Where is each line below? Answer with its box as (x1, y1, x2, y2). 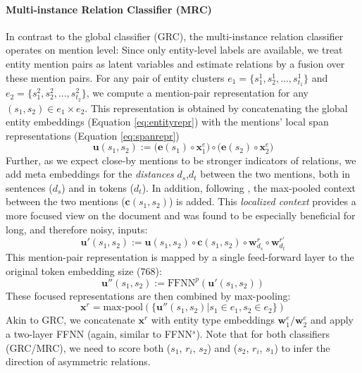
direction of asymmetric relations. (6, 354, 151, 369)
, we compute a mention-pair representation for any (86, 85, 309, 100)
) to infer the (274, 340, 330, 355)
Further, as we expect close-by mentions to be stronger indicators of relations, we (6, 152, 356, 167)
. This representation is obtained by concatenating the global (85, 100, 348, 115)
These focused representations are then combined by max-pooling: (6, 288, 291, 302)
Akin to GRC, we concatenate (6, 312, 135, 327)
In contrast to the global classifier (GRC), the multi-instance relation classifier (6, 28, 344, 43)
